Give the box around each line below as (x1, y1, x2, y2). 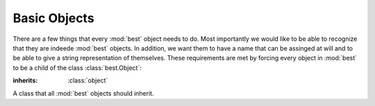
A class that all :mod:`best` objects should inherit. (12, 89, 154, 97)
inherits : (12, 76, 38, 85)
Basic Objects (12, 10, 94, 26)
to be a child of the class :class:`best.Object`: (12, 63, 142, 72)
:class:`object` (67, 76, 108, 85)
